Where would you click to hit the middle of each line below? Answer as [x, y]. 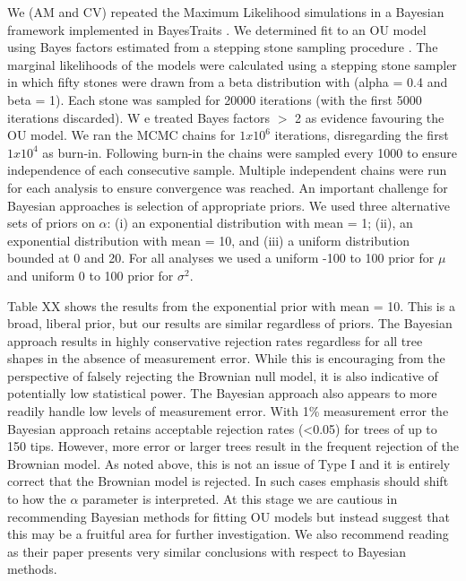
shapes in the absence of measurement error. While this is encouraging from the [226, 358]
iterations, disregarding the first [362, 135]
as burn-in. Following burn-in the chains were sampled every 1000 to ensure [250, 152]
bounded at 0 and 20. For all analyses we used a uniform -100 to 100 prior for [221, 258]
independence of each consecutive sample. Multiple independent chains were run [227, 170]
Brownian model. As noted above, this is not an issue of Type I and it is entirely [229, 463]
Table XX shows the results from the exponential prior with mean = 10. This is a [231, 305]
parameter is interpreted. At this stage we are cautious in [240, 499]
